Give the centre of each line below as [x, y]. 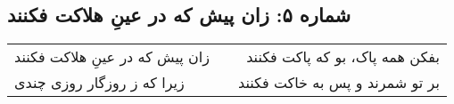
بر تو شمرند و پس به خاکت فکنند [339, 83]
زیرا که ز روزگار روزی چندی [99, 83]
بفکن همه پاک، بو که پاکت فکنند [343, 57]
